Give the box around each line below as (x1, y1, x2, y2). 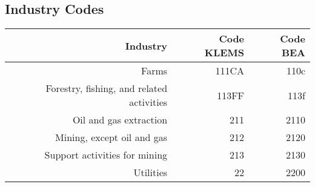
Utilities (133, 165, 168, 180)
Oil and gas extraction (72, 113, 168, 127)
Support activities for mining (44, 148, 168, 162)
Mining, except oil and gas (55, 130, 168, 145)
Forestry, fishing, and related (45, 81, 168, 96)
